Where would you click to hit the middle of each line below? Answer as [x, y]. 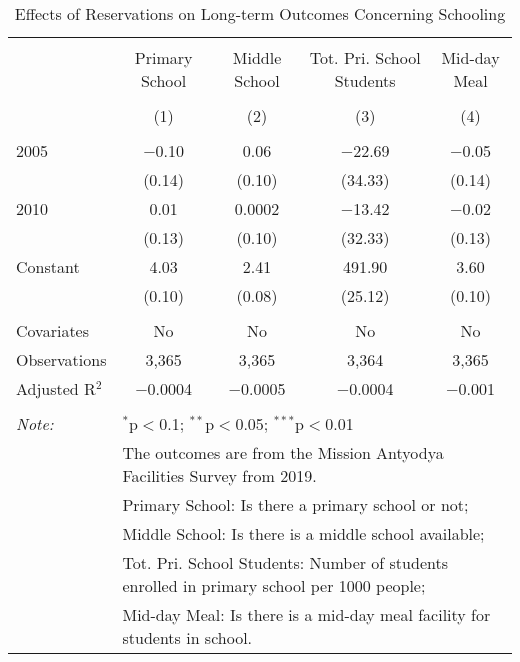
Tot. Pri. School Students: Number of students [285, 562]
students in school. [187, 637]
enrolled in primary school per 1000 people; [274, 585]
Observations [61, 359]
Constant [48, 266]
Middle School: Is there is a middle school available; [303, 533]
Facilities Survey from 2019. [219, 475]
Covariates [53, 330]
